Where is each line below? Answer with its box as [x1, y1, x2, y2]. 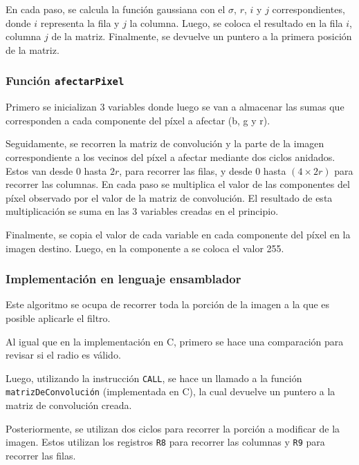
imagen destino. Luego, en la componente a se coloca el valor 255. [6, 240, 284, 255]
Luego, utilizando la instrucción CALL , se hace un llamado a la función [6, 370, 302, 385]
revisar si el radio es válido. [6, 348, 121, 362]
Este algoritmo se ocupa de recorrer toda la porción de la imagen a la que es [6, 297, 330, 312]
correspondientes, [272, 2, 345, 16]
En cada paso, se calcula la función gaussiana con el [6, 2, 225, 16]
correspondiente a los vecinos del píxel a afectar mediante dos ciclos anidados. [6, 149, 335, 164]
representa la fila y [40, 15, 120, 30]
